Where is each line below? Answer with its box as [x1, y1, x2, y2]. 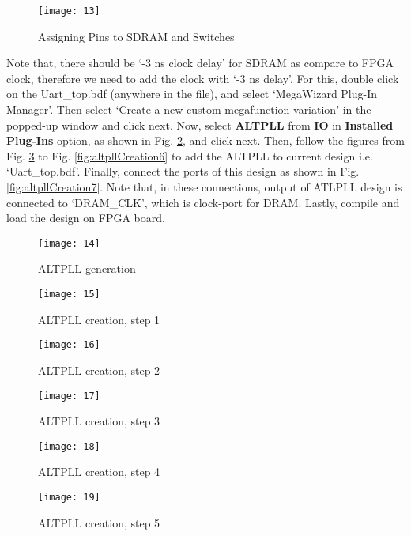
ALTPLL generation [38, 260, 136, 277]
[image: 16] [38, 339, 100, 351]
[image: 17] [38, 390, 100, 402]
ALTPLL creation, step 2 [38, 361, 160, 378]
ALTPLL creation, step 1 [38, 311, 160, 327]
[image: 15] [38, 289, 100, 300]
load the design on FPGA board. [6, 209, 165, 226]
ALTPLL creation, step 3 [38, 413, 160, 429]
